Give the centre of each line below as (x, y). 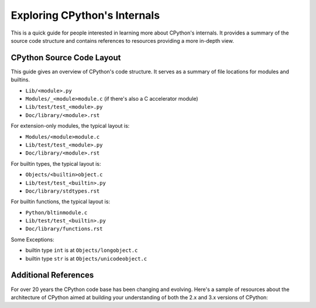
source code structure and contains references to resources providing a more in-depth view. (122, 40)
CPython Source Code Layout (66, 58)
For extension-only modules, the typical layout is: (70, 126)
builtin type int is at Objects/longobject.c (82, 250)
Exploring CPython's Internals (85, 15)
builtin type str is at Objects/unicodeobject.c (86, 258)
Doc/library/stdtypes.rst (63, 191)
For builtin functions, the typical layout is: (61, 201)
